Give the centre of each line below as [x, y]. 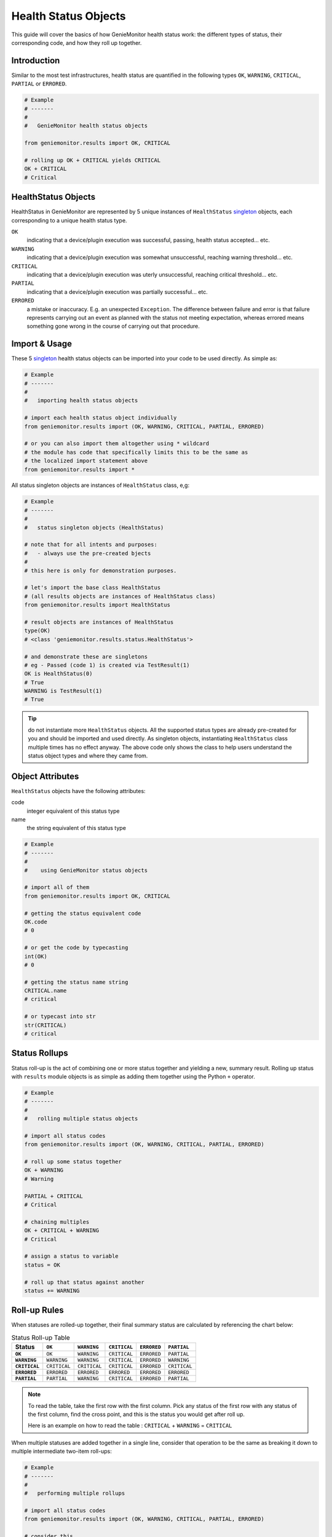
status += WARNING [52, 1290]
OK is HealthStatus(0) [58, 674]
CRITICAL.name [45, 991]
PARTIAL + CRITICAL [53, 1196]
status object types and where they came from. [88, 756]
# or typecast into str [60, 1017]
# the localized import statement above [86, 461]
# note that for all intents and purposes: [91, 545]
